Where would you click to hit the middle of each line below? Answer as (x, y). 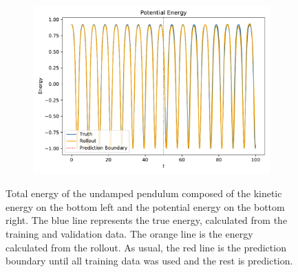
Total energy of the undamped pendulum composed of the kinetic (144, 193)
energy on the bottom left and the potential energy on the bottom (145, 206)
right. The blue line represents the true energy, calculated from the (147, 220)
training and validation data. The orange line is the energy (129, 233)
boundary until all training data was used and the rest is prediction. (149, 261)
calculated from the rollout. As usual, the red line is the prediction (146, 247)
